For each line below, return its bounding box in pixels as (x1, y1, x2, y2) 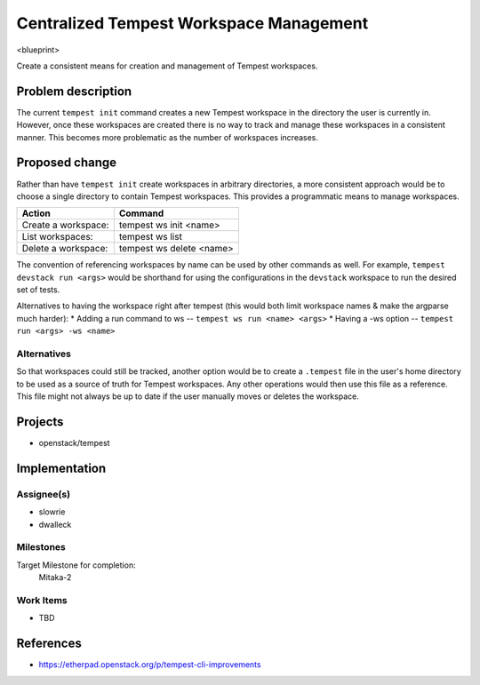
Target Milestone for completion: (16, 560, 137, 570)
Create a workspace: (21, 219, 109, 231)
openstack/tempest (38, 438, 110, 449)
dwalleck (38, 519, 72, 530)
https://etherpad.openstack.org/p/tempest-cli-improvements (38, 659, 261, 670)
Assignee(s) (16, 488, 71, 500)
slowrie (38, 506, 66, 517)
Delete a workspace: (21, 243, 108, 255)
